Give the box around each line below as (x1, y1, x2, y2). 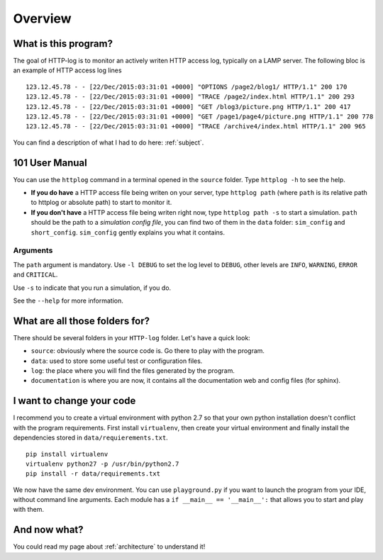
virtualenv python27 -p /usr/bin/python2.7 (26, 459, 179, 468)
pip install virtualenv (26, 450, 109, 458)
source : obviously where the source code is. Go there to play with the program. (30, 347, 265, 355)
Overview (13, 11, 72, 26)
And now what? (13, 524, 84, 536)
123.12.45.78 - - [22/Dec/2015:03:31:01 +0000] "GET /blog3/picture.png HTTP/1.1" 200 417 (26, 103, 351, 111)
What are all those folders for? (13, 315, 150, 327)
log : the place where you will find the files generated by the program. (30, 366, 235, 375)
